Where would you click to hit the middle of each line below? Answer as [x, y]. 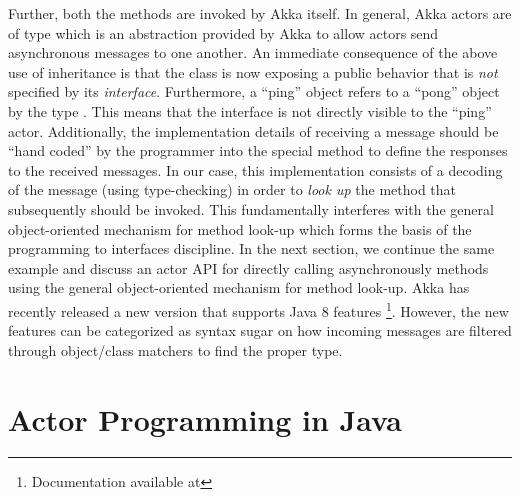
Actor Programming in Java [205, 418]
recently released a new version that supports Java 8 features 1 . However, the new [258, 309]
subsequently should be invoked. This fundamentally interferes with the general [251, 208]
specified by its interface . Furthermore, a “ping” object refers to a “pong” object [254, 91]
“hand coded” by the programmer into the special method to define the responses [258, 150]
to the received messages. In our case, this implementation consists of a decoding [255, 169]
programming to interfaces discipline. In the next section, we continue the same [251, 248]
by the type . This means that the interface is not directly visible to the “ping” [250, 110]
